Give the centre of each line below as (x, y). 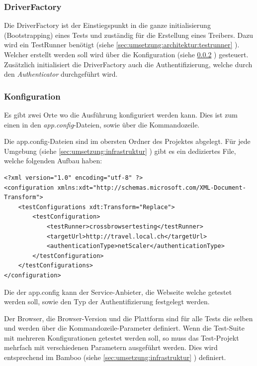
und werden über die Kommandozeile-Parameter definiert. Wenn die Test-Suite (124, 328)
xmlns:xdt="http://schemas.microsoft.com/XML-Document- (152, 187)
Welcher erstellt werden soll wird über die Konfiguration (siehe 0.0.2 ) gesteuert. (126, 54)
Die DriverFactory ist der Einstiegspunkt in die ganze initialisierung (107, 25)
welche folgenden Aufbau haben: (53, 161)
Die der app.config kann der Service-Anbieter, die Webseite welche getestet (118, 292)
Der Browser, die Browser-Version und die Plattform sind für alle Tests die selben (128, 318)
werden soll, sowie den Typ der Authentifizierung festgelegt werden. (107, 302)
